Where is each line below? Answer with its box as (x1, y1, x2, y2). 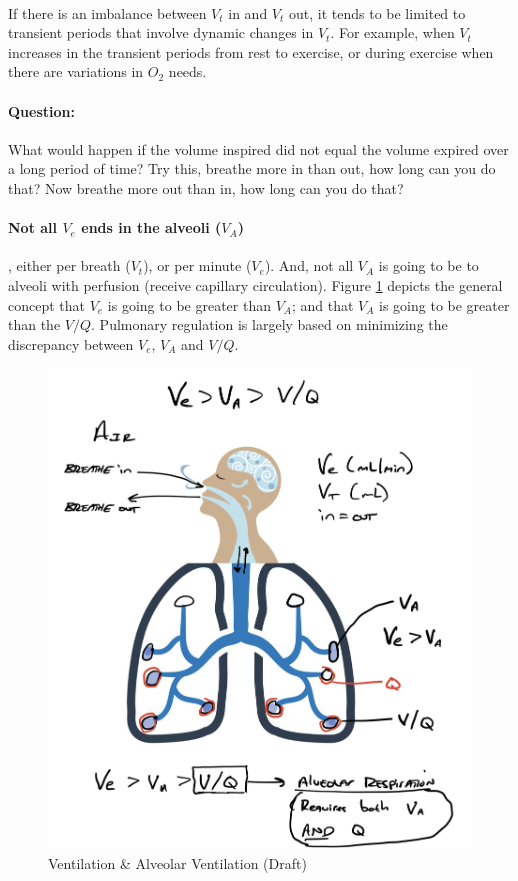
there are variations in (8, 61, 144, 82)
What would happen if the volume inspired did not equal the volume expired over (8, 138, 509, 159)
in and (228, 2, 268, 23)
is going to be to (378, 255, 479, 276)
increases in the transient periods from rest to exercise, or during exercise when (8, 41, 494, 62)
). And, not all (264, 255, 354, 276)
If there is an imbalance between (8, 2, 207, 23)
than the (8, 314, 61, 335)
